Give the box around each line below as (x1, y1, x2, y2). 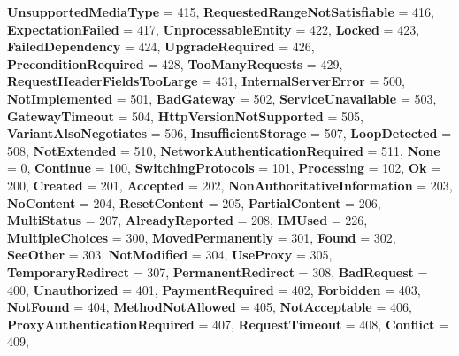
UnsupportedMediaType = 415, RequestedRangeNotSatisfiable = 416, (7, 3, 434, 20)
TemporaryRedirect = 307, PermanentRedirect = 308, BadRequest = (7, 262, 428, 281)
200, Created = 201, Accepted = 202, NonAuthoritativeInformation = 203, (7, 175, 453, 194)
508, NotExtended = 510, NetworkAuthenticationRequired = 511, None (7, 141, 440, 159)
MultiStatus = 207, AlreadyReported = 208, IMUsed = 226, (7, 211, 368, 229)
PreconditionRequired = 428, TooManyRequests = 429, (7, 54, 343, 73)
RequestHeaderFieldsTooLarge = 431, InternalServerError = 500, (7, 72, 405, 90)
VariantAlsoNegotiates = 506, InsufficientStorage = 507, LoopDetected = (7, 124, 452, 143)
